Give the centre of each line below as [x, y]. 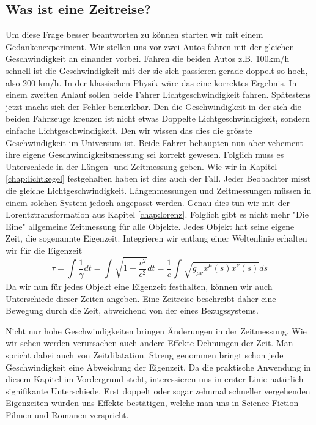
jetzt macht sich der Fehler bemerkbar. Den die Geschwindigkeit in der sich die [153, 106]
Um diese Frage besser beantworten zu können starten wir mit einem [134, 35]
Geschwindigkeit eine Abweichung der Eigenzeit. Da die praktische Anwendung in [158, 367]
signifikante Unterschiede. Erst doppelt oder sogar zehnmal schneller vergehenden [158, 390]
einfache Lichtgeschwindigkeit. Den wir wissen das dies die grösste [129, 130]
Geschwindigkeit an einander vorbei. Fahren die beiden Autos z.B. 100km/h [148, 58]
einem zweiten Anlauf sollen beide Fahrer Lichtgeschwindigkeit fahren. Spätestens [158, 94]
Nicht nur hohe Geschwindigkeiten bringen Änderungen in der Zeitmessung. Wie [156, 331]
